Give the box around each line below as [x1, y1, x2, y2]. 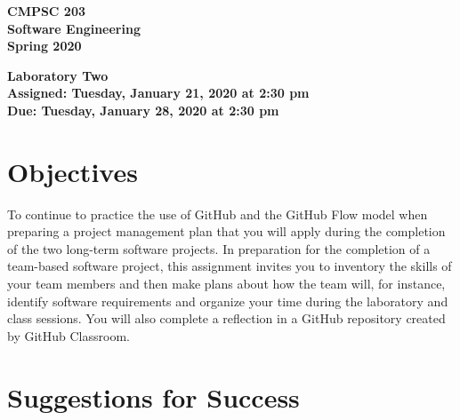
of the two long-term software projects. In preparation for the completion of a [7, 239, 431, 258]
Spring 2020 [7, 36, 82, 55]
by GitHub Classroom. [7, 326, 130, 345]
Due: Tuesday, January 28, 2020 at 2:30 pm [7, 100, 279, 119]
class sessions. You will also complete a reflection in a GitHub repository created [7, 309, 446, 328]
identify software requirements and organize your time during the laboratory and [7, 291, 448, 310]
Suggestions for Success [7, 378, 300, 415]
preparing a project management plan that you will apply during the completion [7, 222, 446, 241]
